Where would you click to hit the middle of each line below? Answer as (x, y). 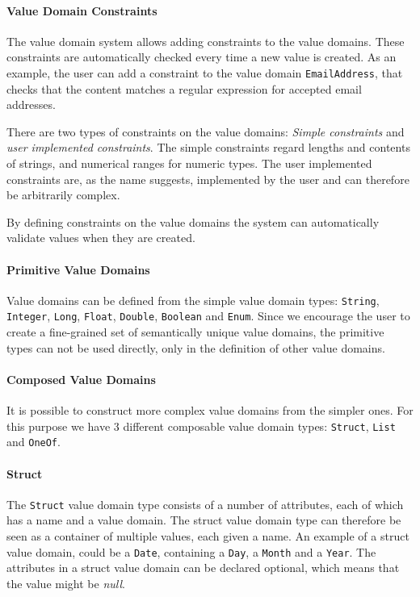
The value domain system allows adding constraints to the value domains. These (206, 41)
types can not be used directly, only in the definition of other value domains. (196, 347)
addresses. (31, 104)
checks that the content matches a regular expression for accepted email (184, 88)
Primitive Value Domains (78, 269)
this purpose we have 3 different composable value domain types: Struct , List (201, 426)
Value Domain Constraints (82, 10)
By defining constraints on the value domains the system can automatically (193, 221)
